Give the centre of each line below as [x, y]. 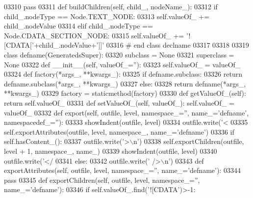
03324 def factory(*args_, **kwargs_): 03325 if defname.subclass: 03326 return [123, 74]
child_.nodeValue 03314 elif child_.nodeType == [78, 26]
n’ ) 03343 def [184, 160]
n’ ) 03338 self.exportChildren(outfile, [189, 141]
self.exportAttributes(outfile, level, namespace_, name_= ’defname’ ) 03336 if [119, 131]
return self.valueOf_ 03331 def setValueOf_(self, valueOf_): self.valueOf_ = [119, 102]
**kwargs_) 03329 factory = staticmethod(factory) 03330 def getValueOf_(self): [125, 93]
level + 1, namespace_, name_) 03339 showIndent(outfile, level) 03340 [111, 151]
